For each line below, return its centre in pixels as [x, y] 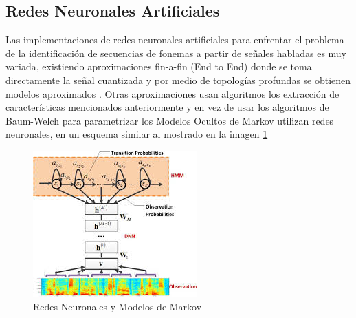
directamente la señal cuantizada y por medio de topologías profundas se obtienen [178, 79]
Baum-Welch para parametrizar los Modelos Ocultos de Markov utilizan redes [170, 120]
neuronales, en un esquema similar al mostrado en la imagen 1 [137, 134]
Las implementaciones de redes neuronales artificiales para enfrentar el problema [175, 40]
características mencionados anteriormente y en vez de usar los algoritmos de [167, 107]
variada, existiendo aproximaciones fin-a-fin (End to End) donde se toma [159, 66]
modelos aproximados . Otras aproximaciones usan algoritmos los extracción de [173, 93]
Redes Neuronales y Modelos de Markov [118, 306]
